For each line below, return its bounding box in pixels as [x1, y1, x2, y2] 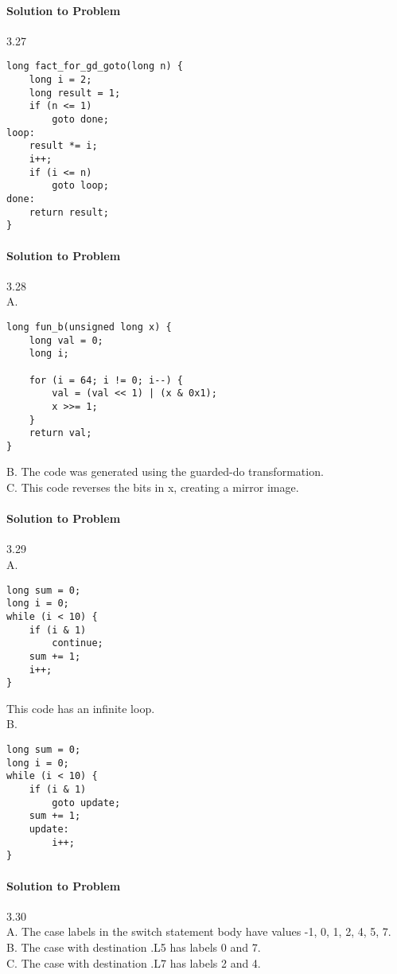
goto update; [52, 797, 121, 808]
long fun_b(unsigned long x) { [6, 321, 172, 333]
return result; [29, 206, 109, 218]
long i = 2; [29, 74, 92, 86]
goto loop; [52, 180, 109, 192]
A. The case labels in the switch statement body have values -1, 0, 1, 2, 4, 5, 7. [6, 923, 391, 940]
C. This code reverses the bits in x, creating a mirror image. [6, 479, 299, 496]
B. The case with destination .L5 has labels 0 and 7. [6, 938, 261, 955]
